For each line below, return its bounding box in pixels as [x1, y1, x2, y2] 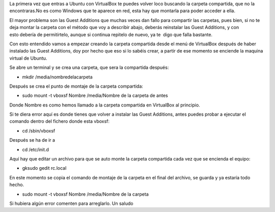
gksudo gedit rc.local [22, 165, 67, 171]
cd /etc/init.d [22, 146, 49, 152]
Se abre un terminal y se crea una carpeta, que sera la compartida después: [9, 64, 169, 71]
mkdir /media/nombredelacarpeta [22, 74, 93, 80]
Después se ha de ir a [9, 137, 56, 143]
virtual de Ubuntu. [9, 55, 47, 61]
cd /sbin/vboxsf [22, 127, 56, 134]
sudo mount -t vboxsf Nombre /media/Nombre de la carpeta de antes [22, 92, 168, 99]
